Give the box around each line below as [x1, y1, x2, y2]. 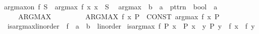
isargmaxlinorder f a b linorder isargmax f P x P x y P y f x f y [7, 21, 255, 31]
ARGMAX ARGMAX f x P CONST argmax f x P [18, 11, 220, 21]
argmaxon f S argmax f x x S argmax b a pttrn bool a [4, 1, 218, 11]
